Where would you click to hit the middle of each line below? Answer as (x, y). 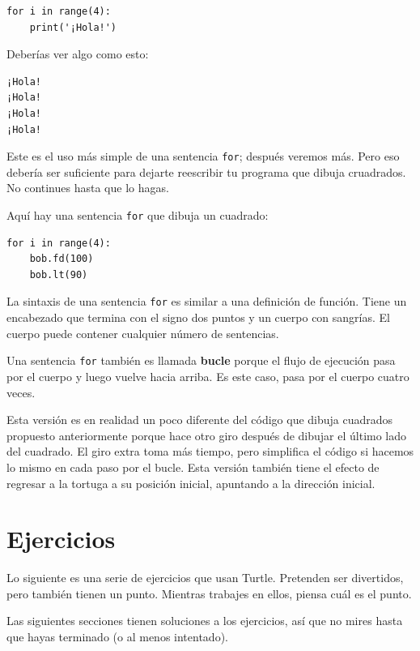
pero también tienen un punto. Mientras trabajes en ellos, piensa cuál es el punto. (209, 593)
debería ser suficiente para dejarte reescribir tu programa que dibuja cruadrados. (206, 171)
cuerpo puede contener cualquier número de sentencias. (143, 333)
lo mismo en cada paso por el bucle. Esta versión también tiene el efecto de (193, 467)
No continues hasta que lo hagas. (88, 188)
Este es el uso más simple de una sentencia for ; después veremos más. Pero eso (203, 156)
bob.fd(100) (62, 259)
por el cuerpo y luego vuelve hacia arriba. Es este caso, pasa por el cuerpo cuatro (208, 376)
